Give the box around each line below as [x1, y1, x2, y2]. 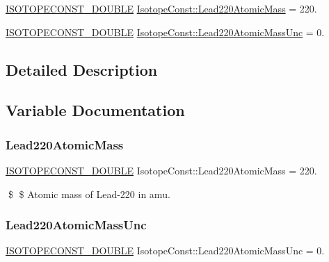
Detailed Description [6, 58, 158, 80]
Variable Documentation [6, 99, 185, 121]
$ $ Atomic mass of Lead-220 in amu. [8, 186, 170, 201]
